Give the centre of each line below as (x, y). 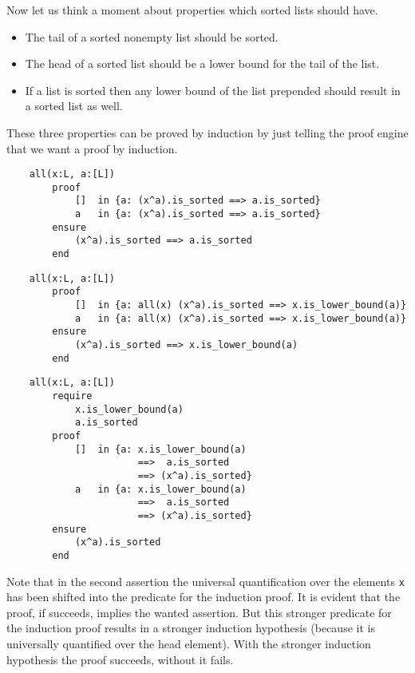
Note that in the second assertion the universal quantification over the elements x (206, 581)
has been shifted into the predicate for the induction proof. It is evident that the (204, 597)
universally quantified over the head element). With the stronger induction (189, 643)
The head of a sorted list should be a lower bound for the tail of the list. (202, 63)
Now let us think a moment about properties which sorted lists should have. (192, 10)
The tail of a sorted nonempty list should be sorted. (152, 36)
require (72, 396)
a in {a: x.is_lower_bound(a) (160, 489)
